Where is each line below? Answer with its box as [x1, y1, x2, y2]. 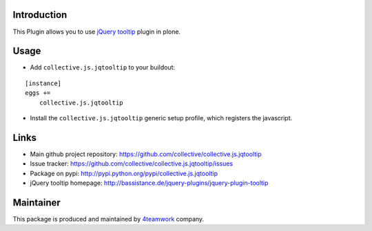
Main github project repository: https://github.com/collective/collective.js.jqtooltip [30, 150, 262, 158]
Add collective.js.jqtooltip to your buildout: [30, 63, 176, 71]
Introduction [12, 9, 68, 21]
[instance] [25, 79, 62, 87]
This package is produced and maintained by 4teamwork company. [12, 214, 205, 223]
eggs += [25, 89, 51, 97]
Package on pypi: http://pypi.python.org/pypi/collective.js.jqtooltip [30, 169, 218, 177]
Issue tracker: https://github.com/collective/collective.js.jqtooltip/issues [30, 159, 234, 168]
